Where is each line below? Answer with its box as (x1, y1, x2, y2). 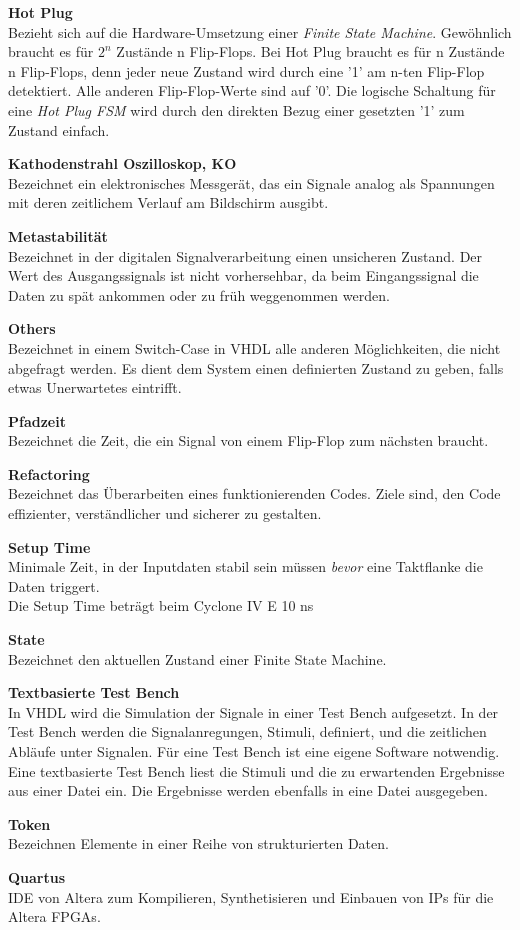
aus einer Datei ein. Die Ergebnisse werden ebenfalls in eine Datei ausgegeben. (8, 780, 488, 801)
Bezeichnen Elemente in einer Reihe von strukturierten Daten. (8, 833, 389, 854)
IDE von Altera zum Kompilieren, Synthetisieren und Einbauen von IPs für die (8, 886, 494, 907)
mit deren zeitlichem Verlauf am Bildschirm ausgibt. (8, 192, 329, 213)
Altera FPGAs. (8, 906, 101, 927)
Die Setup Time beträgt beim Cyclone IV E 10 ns (8, 595, 314, 616)
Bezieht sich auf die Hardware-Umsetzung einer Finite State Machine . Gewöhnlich (8, 21, 512, 42)
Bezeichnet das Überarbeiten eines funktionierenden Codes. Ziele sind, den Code (8, 483, 501, 504)
